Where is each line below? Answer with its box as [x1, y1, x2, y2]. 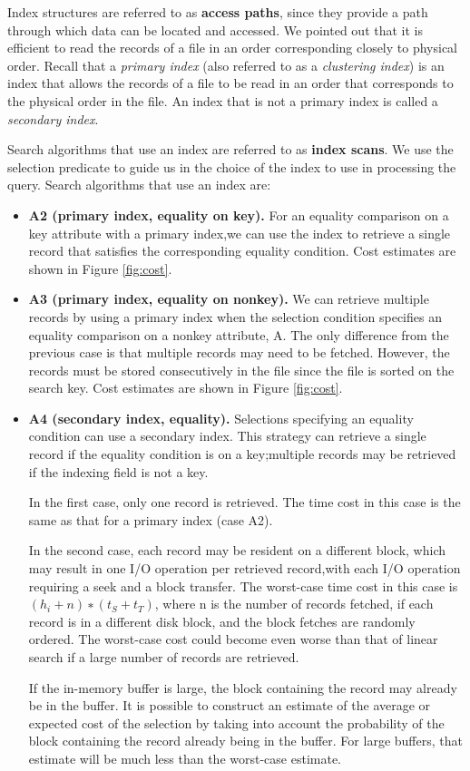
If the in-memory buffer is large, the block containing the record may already [28, 678, 457, 697]
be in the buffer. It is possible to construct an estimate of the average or [28, 696, 431, 715]
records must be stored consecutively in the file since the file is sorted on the [28, 360, 455, 379]
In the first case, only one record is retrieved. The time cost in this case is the [28, 493, 461, 512]
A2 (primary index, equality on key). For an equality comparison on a [28, 205, 449, 224]
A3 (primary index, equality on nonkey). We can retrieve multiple [28, 289, 429, 308]
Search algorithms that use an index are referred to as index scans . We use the [7, 140, 454, 159]
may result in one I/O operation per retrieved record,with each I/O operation [28, 559, 461, 578]
